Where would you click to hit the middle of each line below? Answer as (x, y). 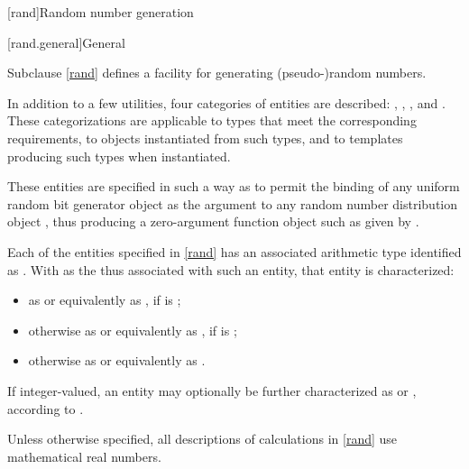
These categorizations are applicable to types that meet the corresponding (212, 120)
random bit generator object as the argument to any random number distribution (233, 203)
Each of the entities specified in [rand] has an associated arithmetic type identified (234, 251)
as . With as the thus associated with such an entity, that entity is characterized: (231, 269)
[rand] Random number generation (101, 12)
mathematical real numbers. (84, 456)
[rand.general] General (66, 42)
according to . (46, 408)
